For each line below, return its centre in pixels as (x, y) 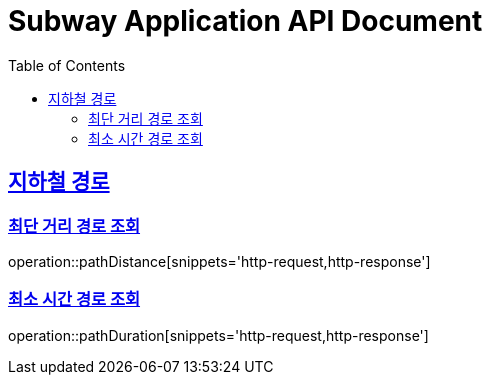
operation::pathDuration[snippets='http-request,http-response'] (218, 335)
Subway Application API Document (245, 21)
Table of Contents (67, 65)
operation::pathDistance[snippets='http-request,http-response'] (219, 261)
